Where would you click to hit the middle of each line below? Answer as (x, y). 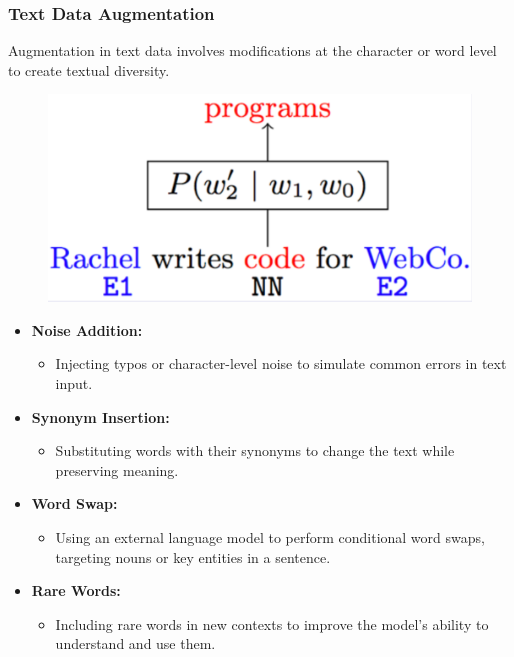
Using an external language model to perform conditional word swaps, (270, 536)
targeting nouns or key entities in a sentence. (193, 556)
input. (74, 382)
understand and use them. (135, 643)
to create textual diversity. (89, 69)
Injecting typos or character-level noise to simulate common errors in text (281, 363)
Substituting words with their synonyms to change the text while (255, 450)
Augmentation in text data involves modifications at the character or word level (252, 50)
